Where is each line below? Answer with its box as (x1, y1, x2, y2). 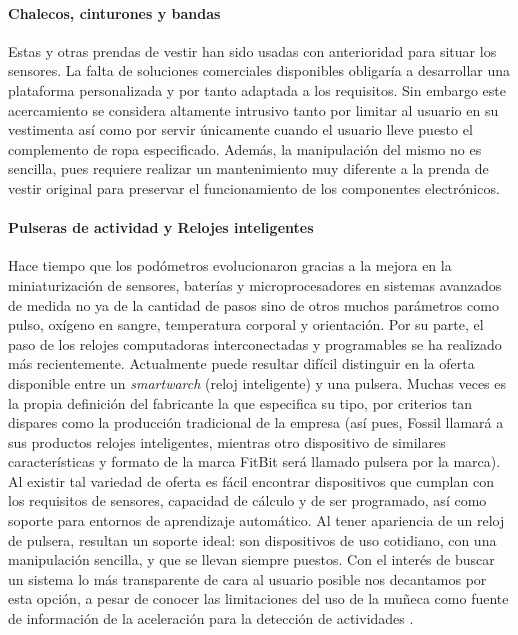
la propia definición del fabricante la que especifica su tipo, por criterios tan (8, 392, 473, 413)
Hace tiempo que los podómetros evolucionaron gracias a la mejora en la (8, 255, 452, 276)
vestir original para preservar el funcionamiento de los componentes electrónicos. (8, 177, 500, 198)
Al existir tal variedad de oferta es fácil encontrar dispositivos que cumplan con (8, 470, 494, 491)
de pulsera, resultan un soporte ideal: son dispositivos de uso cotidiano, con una (8, 529, 497, 550)
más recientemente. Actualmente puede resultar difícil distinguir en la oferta (8, 353, 475, 374)
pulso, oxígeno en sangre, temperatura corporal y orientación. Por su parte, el (8, 314, 484, 335)
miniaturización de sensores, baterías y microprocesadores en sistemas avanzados (8, 274, 502, 295)
